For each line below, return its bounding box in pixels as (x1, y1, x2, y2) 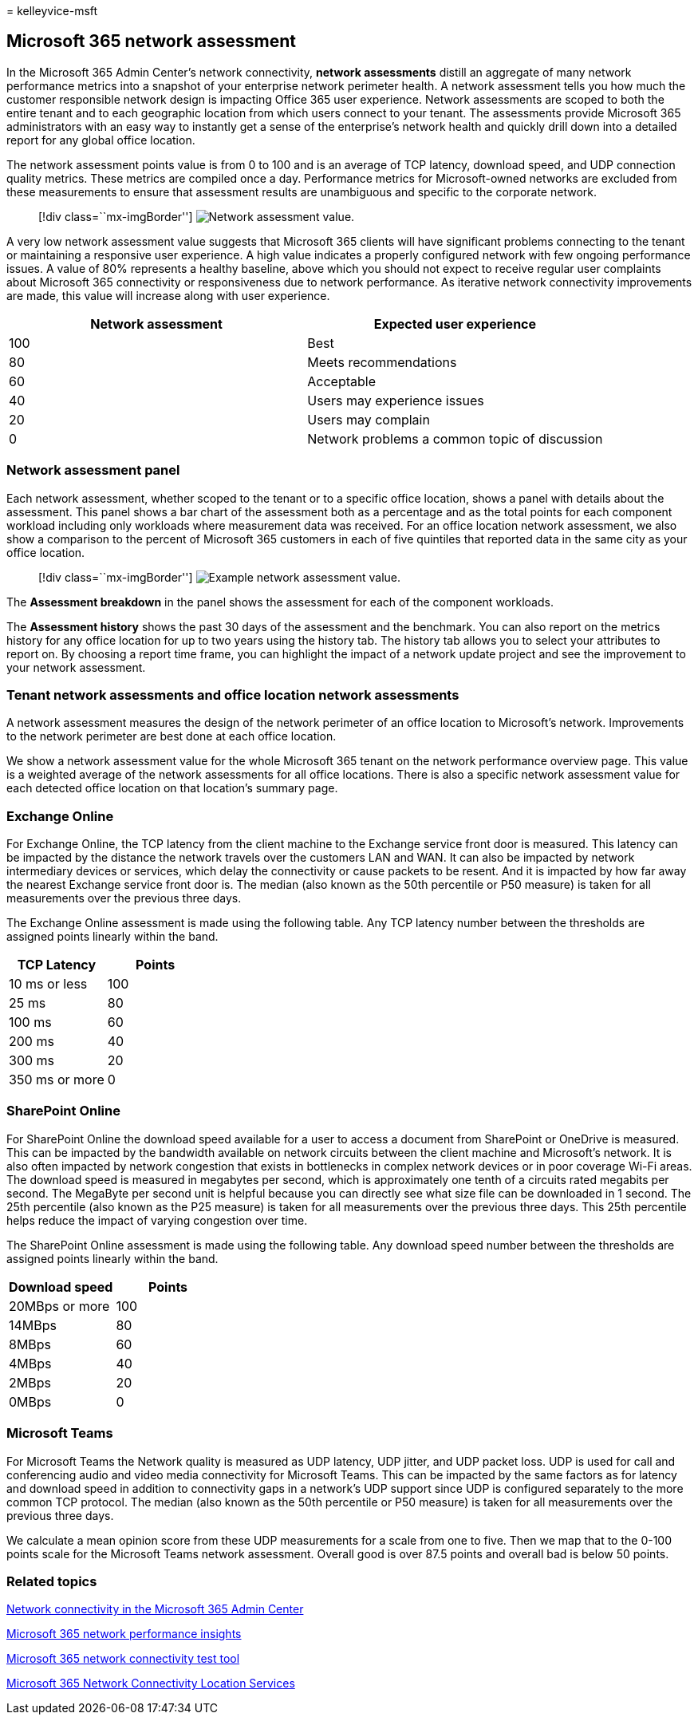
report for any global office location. (6, 132, 195, 147)
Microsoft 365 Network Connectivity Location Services (6, 1676, 295, 1691)
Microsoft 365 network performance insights (6, 1627, 242, 1641)
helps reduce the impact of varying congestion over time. (6, 1213, 308, 1227)
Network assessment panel (6, 462, 180, 479)
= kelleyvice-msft (6, 4, 98, 18)
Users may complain (307, 411, 430, 428)
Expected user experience (373, 315, 537, 332)
